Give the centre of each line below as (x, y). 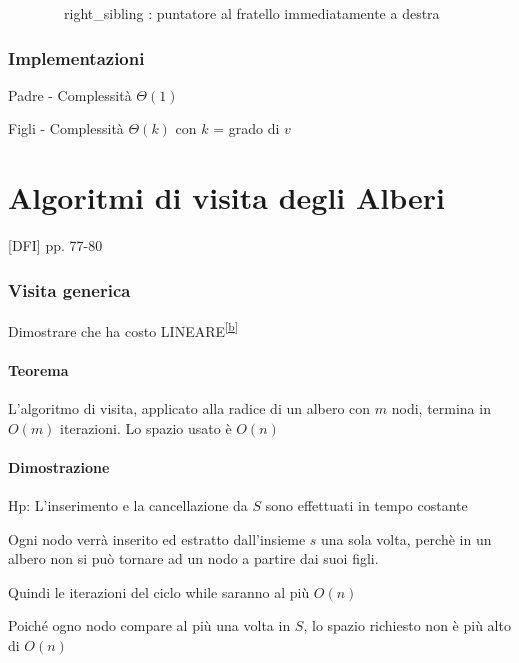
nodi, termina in (441, 407)
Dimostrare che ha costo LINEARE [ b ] (123, 329)
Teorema (38, 369)
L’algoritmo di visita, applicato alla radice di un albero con (189, 407)
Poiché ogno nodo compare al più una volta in (149, 625)
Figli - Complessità (66, 128)
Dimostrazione (59, 466)
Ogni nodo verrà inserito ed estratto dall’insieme (157, 538)
